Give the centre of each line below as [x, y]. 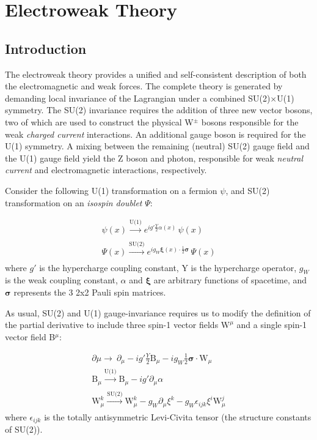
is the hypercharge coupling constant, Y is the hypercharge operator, [168, 267]
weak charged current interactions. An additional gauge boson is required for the [155, 134]
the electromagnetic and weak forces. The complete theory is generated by [144, 86]
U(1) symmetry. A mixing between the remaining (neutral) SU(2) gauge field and [157, 146]
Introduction [46, 48]
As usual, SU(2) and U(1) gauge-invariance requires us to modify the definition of [158, 312]
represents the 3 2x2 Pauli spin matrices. [90, 292]
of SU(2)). [24, 429]
